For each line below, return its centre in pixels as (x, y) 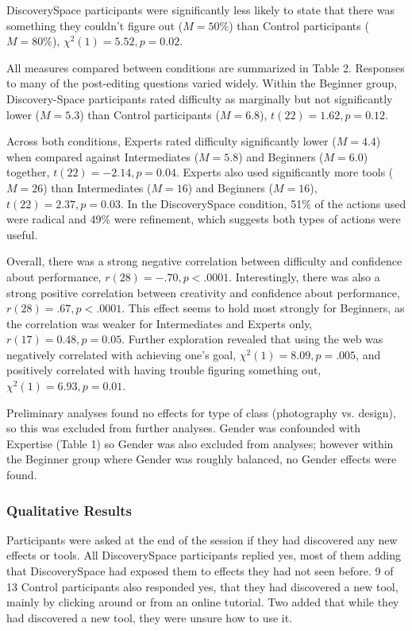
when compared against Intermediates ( (103, 156)
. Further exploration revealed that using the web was (252, 339)
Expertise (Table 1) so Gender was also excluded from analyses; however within (200, 443)
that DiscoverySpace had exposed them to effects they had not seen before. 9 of (200, 571)
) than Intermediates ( (97, 187)
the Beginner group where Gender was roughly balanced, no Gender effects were (202, 459)
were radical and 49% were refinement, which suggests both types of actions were (204, 219)
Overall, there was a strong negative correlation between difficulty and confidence (204, 261)
